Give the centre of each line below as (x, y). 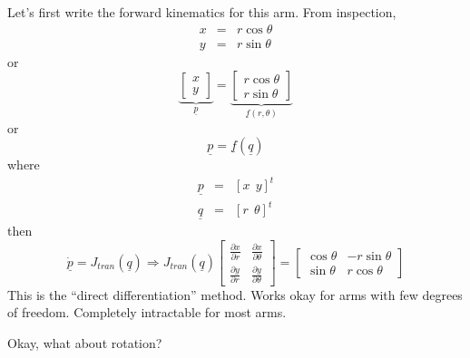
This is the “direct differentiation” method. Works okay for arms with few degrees (235, 294)
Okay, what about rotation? (85, 342)
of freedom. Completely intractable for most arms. (147, 312)
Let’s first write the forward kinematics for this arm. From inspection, (202, 12)
